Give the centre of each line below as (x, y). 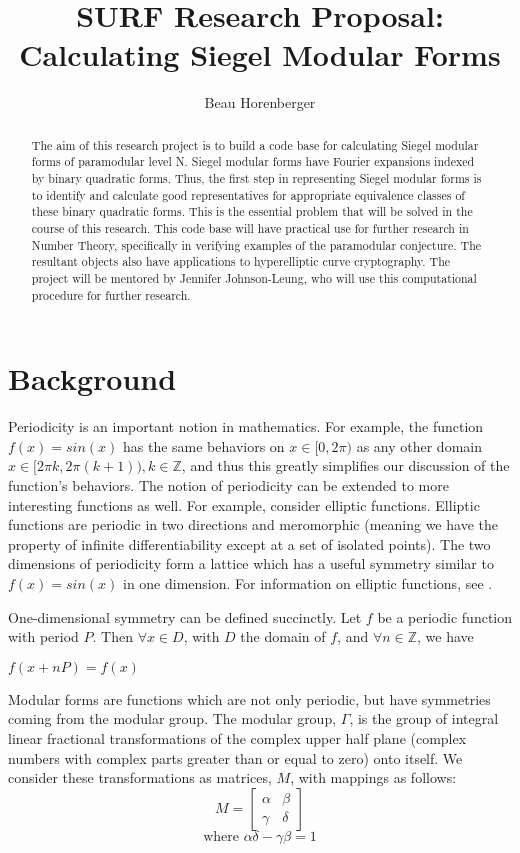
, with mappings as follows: (373, 777)
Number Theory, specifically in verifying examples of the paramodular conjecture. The (256, 244)
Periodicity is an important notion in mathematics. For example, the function (246, 426)
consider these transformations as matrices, (140, 777)
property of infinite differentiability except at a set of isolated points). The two (249, 543)
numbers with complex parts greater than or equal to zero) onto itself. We (235, 757)
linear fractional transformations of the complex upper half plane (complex (237, 737)
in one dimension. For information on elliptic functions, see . (307, 582)
